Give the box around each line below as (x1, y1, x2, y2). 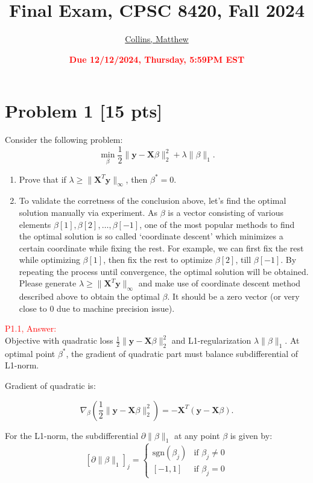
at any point (174, 429, 220, 441)
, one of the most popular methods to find (139, 218, 295, 230)
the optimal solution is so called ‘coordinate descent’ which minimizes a (19, 230, 283, 242)
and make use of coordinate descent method (138, 277, 301, 289)
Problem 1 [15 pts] (5, 98, 163, 123)
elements (19, 218, 51, 230)
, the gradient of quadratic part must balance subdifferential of (66, 347, 299, 359)
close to (19, 301, 47, 314)
